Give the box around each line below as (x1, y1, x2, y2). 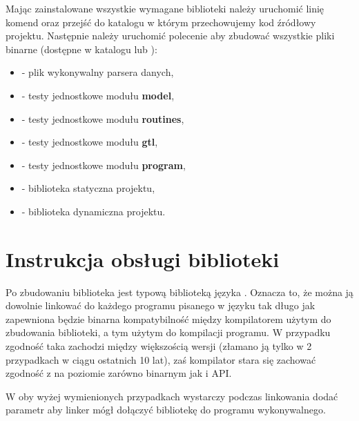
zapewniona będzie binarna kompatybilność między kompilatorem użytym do (6, 311, 331, 326)
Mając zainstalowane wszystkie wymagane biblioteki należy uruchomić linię (6, 1, 324, 15)
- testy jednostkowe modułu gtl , (21, 135, 158, 149)
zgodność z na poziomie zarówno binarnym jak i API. (6, 366, 232, 380)
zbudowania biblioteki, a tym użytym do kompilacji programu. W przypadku (6, 325, 331, 340)
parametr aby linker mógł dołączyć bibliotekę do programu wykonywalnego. (6, 402, 326, 417)
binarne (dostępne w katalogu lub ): (6, 41, 157, 56)
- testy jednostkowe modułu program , (21, 157, 186, 172)
